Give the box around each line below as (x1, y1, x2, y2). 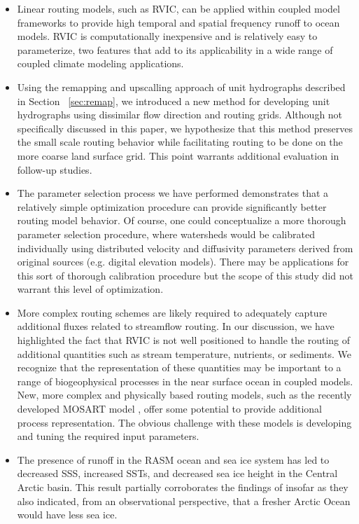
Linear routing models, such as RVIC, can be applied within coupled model (17, 1, 340, 15)
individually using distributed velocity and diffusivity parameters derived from (17, 240, 353, 255)
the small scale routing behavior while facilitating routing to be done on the (17, 135, 343, 149)
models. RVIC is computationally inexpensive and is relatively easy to (17, 29, 318, 43)
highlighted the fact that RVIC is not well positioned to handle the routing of (17, 333, 351, 347)
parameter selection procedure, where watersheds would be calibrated (17, 226, 315, 241)
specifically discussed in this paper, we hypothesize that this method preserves (17, 120, 353, 135)
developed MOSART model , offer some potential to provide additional (17, 401, 322, 416)
